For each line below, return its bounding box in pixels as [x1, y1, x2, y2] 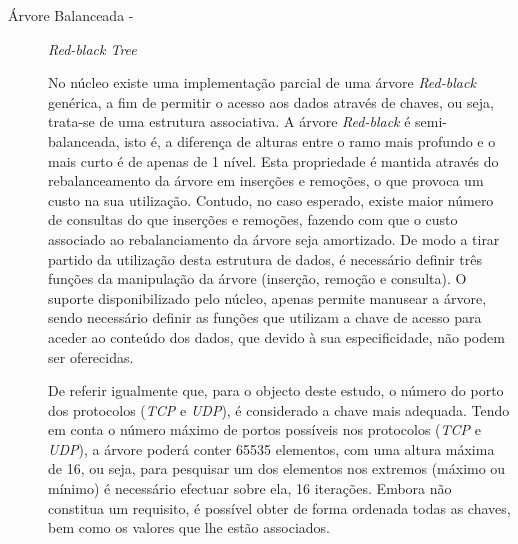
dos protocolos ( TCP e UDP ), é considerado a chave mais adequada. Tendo [48, 399, 510, 420]
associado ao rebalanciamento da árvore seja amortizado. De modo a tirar [48, 228, 500, 249]
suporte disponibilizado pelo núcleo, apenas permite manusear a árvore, [48, 287, 487, 308]
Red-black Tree [48, 38, 137, 59]
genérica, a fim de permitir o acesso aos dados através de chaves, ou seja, [48, 91, 494, 112]
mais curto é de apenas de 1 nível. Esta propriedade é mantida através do [48, 150, 499, 171]
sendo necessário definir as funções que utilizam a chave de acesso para [48, 307, 482, 328]
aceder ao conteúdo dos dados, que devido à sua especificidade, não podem [48, 326, 505, 347]
